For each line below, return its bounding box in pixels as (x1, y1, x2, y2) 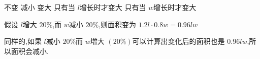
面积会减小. (11, 45, 49, 56)
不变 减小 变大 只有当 (4, 2, 75, 12)
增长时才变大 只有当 (79, 2, 146, 12)
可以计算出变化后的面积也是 (132, 36, 225, 46)
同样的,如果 (4, 36, 42, 46)
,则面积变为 (99, 19, 137, 29)
